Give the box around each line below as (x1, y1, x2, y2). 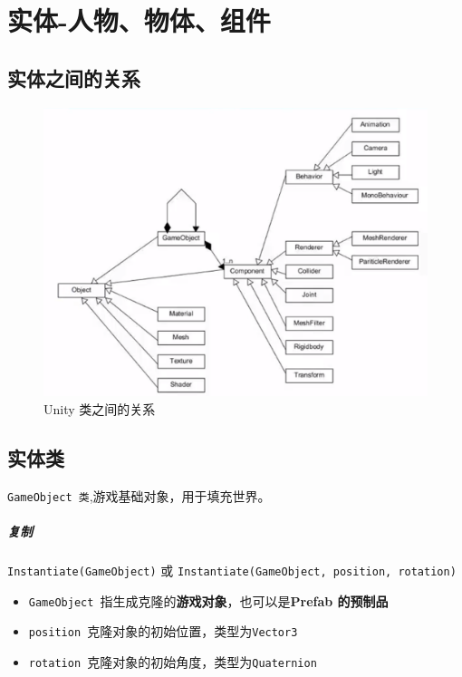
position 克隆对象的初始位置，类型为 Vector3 (28, 622, 298, 641)
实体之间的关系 (7, 63, 140, 92)
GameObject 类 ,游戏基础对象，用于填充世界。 (7, 486, 271, 505)
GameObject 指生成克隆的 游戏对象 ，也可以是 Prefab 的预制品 (28, 591, 389, 610)
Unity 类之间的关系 (43, 400, 156, 418)
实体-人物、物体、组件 (7, 2, 271, 39)
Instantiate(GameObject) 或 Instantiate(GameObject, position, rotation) (7, 561, 457, 580)
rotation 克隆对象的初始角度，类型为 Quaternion (28, 652, 317, 671)
